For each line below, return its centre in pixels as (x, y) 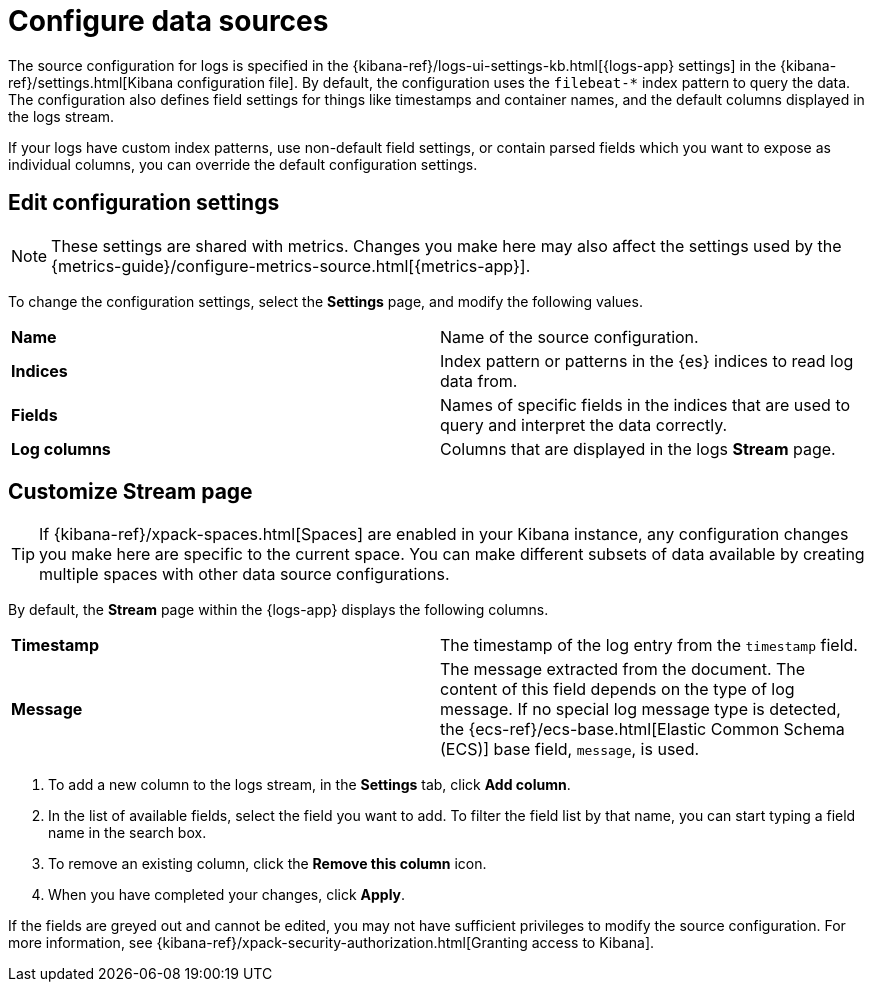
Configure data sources (168, 21)
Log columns (61, 448)
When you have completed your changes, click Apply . (227, 895)
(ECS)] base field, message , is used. (570, 749)
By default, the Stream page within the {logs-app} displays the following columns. (278, 610)
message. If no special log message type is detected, (640, 709)
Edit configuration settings (144, 203)
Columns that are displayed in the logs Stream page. (638, 448)
